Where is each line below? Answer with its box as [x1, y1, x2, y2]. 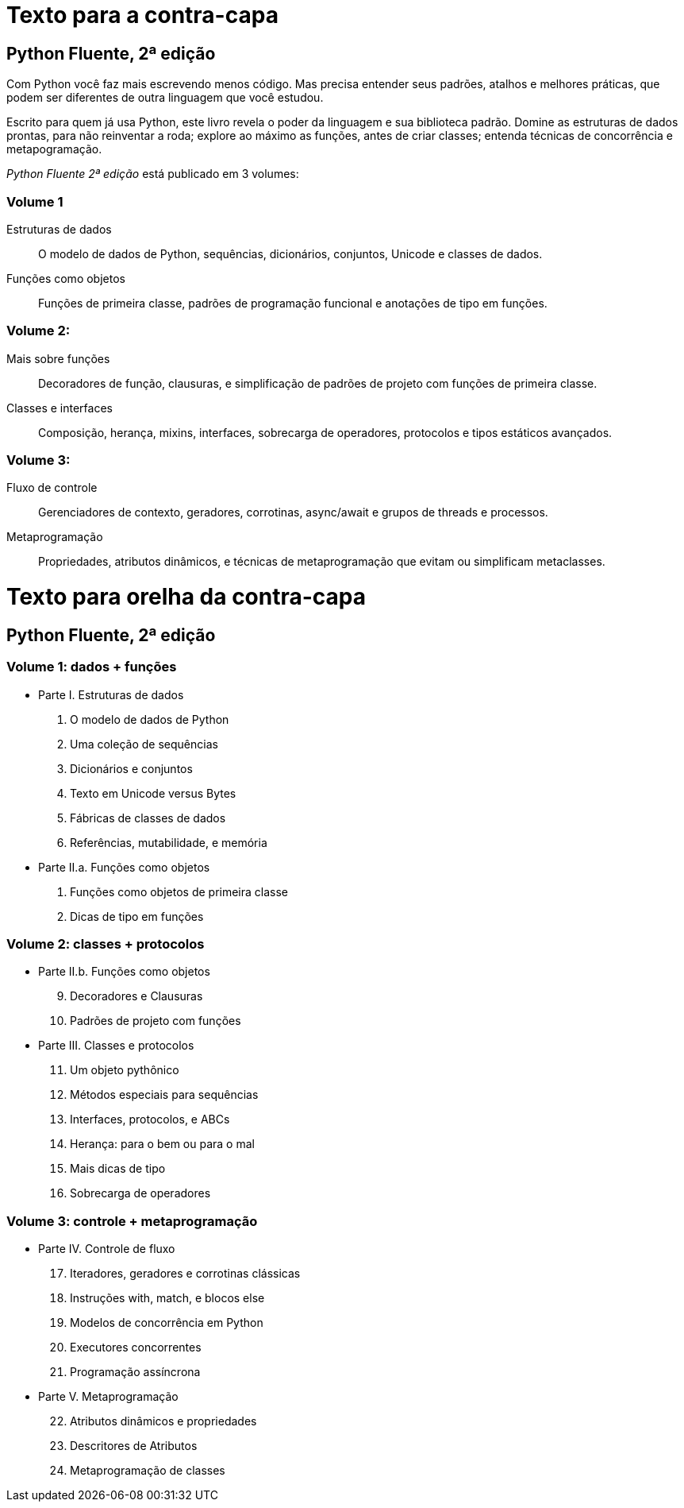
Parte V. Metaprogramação [38, 1390, 179, 1404]
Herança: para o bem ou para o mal [70, 1137, 255, 1151]
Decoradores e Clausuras [70, 989, 203, 1003]
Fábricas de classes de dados [70, 810, 226, 825]
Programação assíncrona [70, 1365, 201, 1379]
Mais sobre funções [6, 351, 110, 365]
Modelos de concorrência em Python [70, 1316, 263, 1330]
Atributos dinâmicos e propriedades [70, 1414, 257, 1429]
